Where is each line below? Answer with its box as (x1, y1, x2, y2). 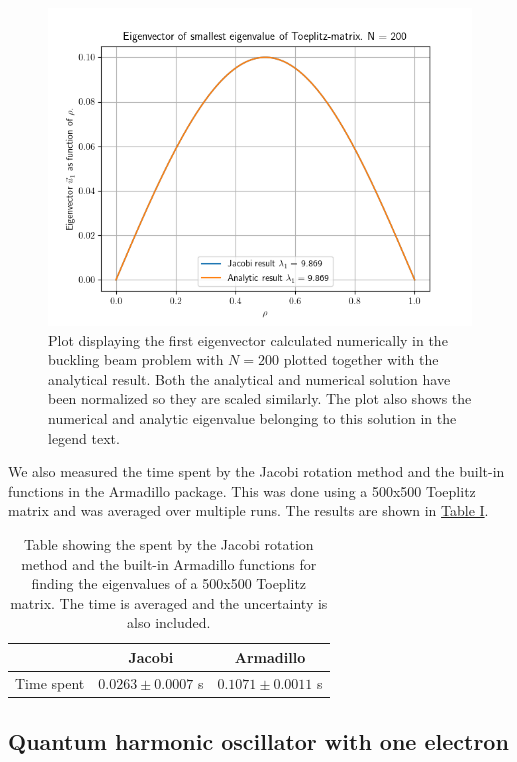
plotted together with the (283, 349, 439, 370)
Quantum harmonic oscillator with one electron (8, 726, 509, 757)
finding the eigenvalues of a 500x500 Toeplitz (31, 573, 307, 594)
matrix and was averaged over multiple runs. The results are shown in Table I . (8, 500, 489, 521)
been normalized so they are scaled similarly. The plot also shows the (48, 388, 472, 409)
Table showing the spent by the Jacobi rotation (23, 533, 314, 554)
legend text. (48, 427, 120, 448)
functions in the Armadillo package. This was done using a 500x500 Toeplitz (8, 480, 476, 501)
